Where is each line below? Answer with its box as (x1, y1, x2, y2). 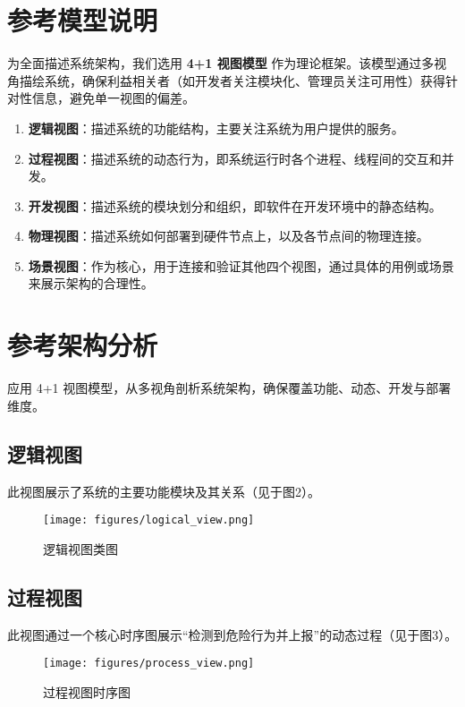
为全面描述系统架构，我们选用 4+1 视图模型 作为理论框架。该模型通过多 (7, 54, 435, 72)
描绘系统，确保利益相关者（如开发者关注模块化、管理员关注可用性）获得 (19, 71, 445, 89)
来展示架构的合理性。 (28, 274, 154, 293)
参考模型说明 (7, 2, 158, 38)
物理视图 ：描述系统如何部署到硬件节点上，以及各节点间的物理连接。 (28, 226, 429, 245)
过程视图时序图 (43, 682, 131, 701)
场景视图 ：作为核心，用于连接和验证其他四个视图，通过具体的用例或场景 (28, 256, 454, 275)
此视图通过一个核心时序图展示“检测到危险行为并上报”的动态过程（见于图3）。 (7, 625, 458, 643)
